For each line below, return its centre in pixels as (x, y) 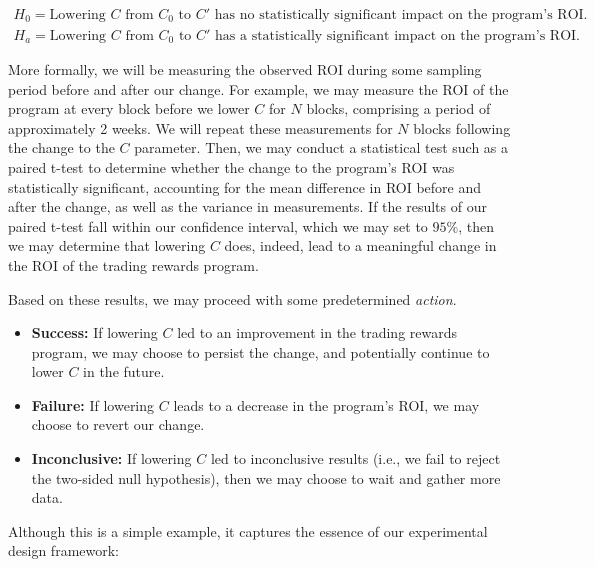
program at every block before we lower (129, 108)
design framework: (63, 550)
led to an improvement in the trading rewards (317, 332)
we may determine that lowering (107, 245)
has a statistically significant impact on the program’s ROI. (397, 35)
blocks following (462, 127)
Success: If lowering (94, 332)
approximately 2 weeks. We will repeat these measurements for (200, 127)
